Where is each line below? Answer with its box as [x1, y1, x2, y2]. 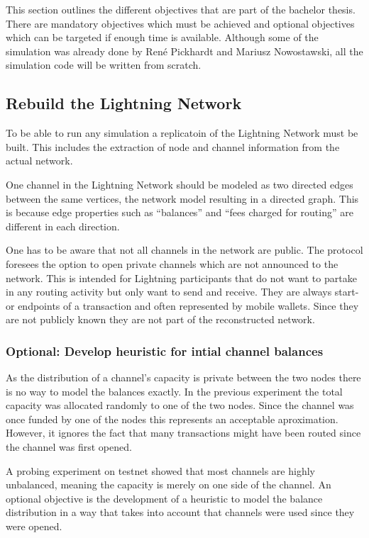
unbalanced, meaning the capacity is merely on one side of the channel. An [6, 477, 331, 492]
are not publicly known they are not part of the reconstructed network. [6, 312, 315, 327]
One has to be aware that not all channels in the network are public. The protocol [6, 242, 363, 257]
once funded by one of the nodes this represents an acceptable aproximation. [6, 411, 338, 426]
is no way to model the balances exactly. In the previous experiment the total [6, 383, 343, 398]
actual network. [6, 153, 73, 168]
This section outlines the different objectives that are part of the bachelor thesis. [6, 2, 356, 16]
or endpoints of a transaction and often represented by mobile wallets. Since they [6, 298, 359, 313]
